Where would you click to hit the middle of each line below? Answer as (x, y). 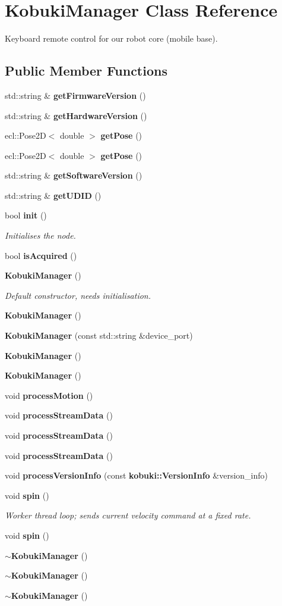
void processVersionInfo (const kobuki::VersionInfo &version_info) (136, 475)
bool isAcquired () (41, 255)
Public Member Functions (86, 71)
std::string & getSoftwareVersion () (74, 175)
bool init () (26, 215)
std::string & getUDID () (53, 195)
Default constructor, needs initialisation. (78, 295)
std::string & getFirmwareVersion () (75, 95)
